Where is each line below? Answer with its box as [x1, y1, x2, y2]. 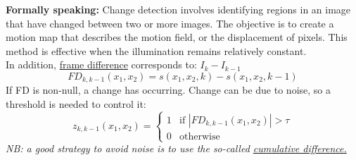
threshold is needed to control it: [6, 97, 146, 111]
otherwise [179, 131, 220, 142]
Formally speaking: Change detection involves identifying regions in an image [6, 2, 351, 16]
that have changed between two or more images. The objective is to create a [6, 16, 334, 30]
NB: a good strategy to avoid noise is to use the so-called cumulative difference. [6, 141, 347, 156]
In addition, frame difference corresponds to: [6, 57, 197, 72]
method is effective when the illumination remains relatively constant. [6, 43, 307, 58]
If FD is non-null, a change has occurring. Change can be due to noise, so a [6, 82, 331, 97]
